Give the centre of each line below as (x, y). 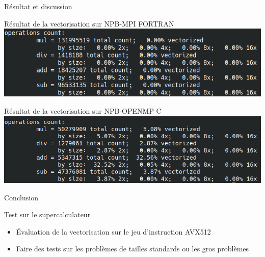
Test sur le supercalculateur (47, 214)
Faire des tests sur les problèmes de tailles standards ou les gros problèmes (132, 249)
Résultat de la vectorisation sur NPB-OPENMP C (83, 110)
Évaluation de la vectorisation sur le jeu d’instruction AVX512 (113, 231)
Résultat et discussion (38, 6)
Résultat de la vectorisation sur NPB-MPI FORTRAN (89, 23)
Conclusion (21, 197)
